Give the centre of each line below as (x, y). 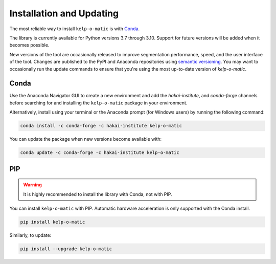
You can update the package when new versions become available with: (86, 139)
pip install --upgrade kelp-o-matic (66, 249)
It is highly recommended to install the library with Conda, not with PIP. (98, 194)
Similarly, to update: (30, 235)
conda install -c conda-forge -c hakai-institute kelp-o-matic (101, 126)
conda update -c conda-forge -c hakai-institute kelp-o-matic (100, 153)
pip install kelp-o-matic (53, 222)
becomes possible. (29, 45)
